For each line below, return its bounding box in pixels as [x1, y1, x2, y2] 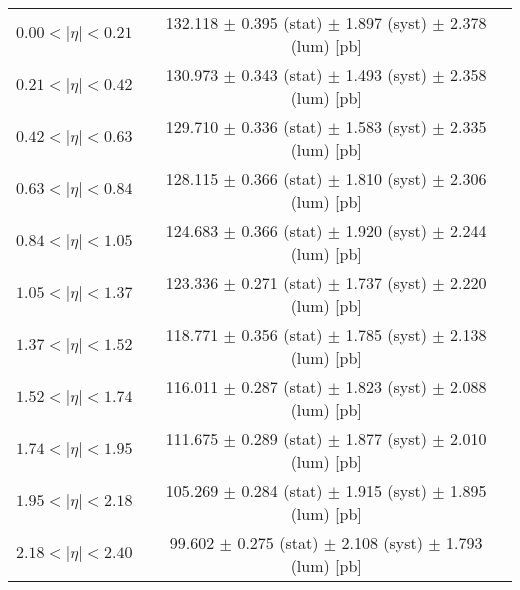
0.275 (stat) [237, 531, 319, 554]
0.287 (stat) [241, 375, 323, 398]
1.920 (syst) [345, 219, 427, 242]
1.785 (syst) [345, 323, 427, 346]
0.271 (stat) [241, 271, 323, 294]
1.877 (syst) [345, 427, 427, 450]
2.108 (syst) [341, 531, 423, 554]
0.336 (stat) [241, 115, 323, 138]
